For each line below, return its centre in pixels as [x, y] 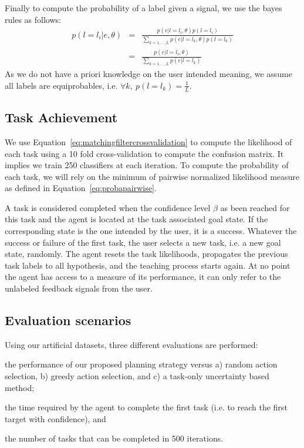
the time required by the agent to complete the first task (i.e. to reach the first [146, 407]
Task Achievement [61, 117]
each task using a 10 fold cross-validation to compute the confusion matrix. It [144, 153]
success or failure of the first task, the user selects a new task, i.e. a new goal [143, 242]
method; [20, 387]
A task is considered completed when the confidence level [108, 207]
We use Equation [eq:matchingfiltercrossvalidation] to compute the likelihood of [148, 141]
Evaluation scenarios [68, 320]
